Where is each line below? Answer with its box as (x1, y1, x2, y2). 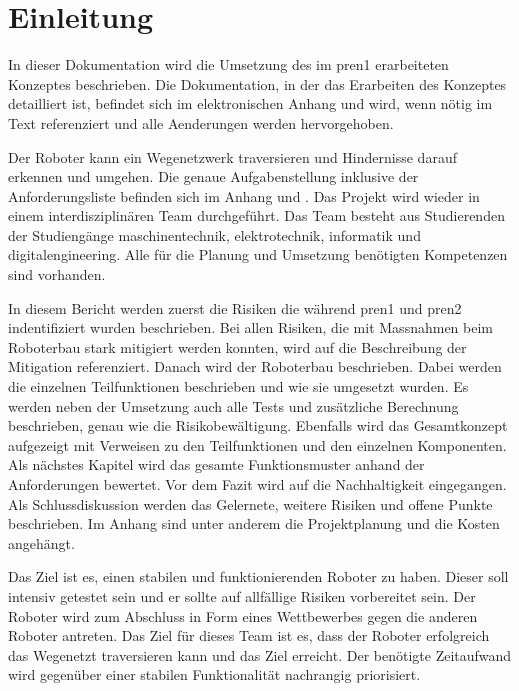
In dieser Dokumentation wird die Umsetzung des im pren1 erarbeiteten (8, 54, 449, 75)
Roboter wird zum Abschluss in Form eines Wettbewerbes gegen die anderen (8, 605, 478, 626)
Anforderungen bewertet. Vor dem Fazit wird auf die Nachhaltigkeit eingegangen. (8, 474, 507, 494)
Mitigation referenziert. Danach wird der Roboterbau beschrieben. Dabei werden (8, 356, 502, 377)
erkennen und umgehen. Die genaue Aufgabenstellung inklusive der (8, 166, 419, 187)
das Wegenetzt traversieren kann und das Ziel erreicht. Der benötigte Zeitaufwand (8, 644, 512, 665)
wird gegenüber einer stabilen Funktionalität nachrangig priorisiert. (8, 664, 421, 685)
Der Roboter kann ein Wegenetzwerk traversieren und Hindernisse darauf (8, 146, 457, 167)
